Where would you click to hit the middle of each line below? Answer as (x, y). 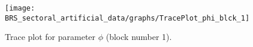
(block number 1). (139, 37)
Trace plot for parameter (50, 37)
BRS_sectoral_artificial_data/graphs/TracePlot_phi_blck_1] (127, 18)
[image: (20, 8)
